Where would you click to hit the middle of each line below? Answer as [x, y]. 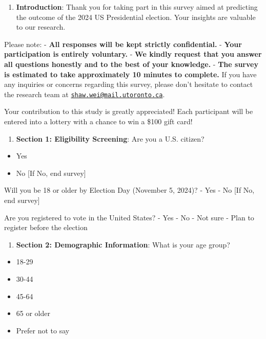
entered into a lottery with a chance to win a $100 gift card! [98, 121]
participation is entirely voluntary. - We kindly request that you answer [133, 54]
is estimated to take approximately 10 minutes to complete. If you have [130, 74]
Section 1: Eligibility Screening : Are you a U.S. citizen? [110, 138]
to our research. [41, 27]
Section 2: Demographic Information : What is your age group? [123, 244]
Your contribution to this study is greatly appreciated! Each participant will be [129, 111]
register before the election [46, 227]
